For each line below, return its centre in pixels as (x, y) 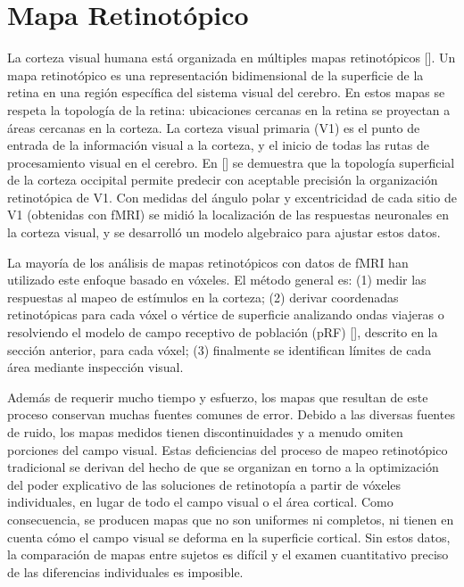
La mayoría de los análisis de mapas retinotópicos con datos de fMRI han (208, 262)
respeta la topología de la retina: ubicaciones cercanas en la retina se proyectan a (229, 109)
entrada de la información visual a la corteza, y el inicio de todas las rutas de (218, 145)
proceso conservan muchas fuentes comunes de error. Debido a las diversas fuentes (231, 414)
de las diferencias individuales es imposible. (125, 571)
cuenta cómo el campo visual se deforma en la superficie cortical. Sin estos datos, (229, 537)
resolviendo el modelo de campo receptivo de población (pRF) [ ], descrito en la (223, 332)
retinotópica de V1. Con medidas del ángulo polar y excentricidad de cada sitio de (232, 197)
